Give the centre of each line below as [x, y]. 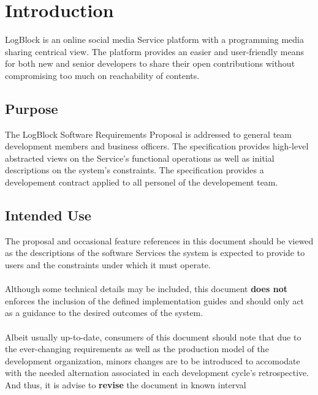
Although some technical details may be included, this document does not [146, 289]
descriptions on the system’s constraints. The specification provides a [134, 170]
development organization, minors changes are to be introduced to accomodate [153, 360]
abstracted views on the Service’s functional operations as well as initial [140, 158]
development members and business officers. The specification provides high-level [157, 146]
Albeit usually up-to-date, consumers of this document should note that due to [153, 337]
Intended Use [48, 215]
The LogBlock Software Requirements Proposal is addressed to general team [148, 134]
